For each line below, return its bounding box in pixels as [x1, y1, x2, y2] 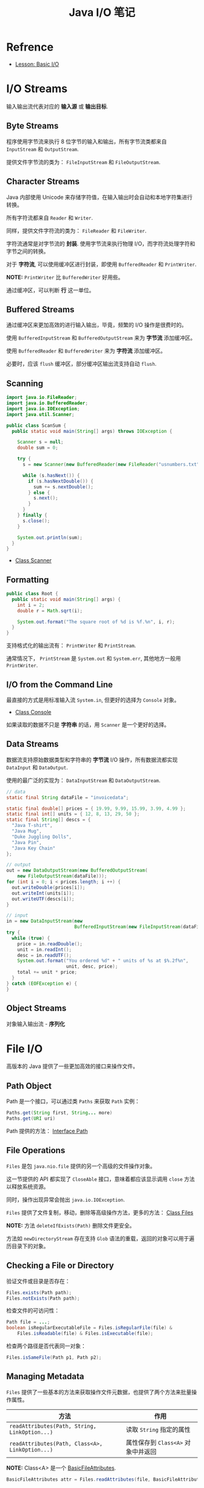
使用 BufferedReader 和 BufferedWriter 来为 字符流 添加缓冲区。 [6, 347, 166, 354]
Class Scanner [15, 557, 52, 564]
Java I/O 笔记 [69, 5, 135, 20]
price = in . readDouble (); [17, 940, 83, 947]
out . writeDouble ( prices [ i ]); [12, 884, 86, 890]
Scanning [6, 378, 44, 388]
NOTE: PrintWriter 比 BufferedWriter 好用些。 [6, 273, 124, 281]
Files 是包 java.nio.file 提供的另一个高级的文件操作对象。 [6, 1162, 156, 1170]
